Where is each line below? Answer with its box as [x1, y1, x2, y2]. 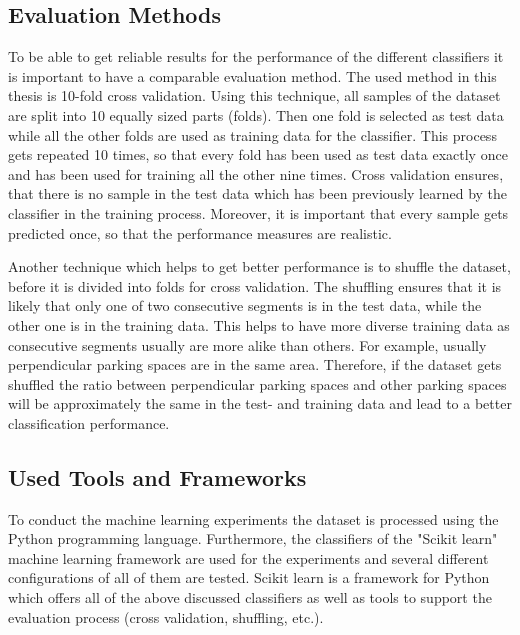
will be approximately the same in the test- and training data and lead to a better [8, 393, 512, 414]
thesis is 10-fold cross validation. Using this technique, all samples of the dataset [8, 85, 501, 106]
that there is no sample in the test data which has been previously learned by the [8, 183, 508, 204]
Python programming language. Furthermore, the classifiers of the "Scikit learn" [8, 528, 498, 549]
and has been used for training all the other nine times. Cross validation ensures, [8, 163, 504, 184]
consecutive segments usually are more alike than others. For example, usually [8, 334, 487, 355]
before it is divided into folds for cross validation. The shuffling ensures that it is [8, 275, 502, 296]
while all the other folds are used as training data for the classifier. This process [8, 124, 497, 145]
